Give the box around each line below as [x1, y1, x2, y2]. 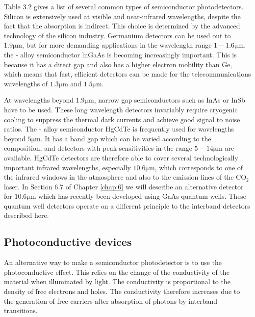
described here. [4, 210, 49, 220]
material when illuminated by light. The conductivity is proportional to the [4, 276, 230, 287]
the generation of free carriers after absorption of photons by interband [4, 295, 217, 306]
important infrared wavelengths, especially [4, 162, 131, 172]
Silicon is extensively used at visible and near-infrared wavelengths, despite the [4, 11, 241, 21]
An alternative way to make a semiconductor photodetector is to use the [4, 257, 222, 267]
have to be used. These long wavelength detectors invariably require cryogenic [4, 104, 238, 114]
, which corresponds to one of [154, 162, 243, 172]
